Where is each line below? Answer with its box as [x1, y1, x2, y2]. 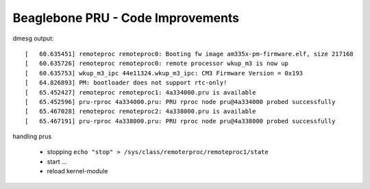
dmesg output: [12, 34, 54, 42]
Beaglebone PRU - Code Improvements [12, 10, 240, 25]
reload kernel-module [47, 167, 108, 175]
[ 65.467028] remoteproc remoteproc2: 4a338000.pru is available [25, 108, 256, 116]
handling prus [12, 132, 52, 140]
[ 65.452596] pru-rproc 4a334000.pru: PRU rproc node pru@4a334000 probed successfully [25, 98, 336, 105]
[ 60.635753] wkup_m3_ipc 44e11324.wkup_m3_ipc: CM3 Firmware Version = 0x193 [25, 69, 304, 77]
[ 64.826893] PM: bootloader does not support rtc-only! [25, 79, 227, 87]
